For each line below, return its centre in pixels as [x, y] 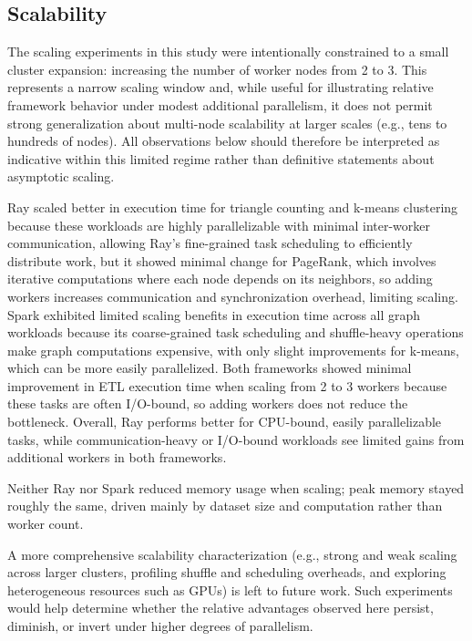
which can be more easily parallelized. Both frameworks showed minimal [210, 368]
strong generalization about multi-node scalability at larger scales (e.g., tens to [227, 123]
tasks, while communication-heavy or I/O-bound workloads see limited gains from [236, 439]
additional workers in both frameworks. [117, 457]
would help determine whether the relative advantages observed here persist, [221, 608]
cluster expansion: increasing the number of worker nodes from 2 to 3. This [217, 69]
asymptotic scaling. [61, 176]
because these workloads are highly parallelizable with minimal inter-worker [219, 225]
